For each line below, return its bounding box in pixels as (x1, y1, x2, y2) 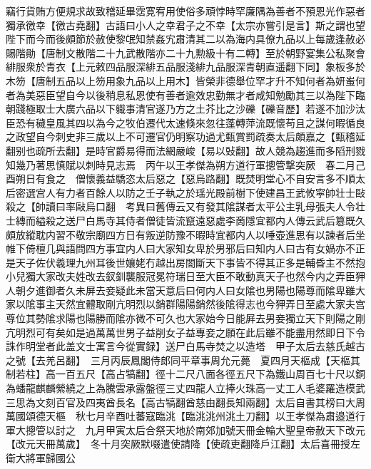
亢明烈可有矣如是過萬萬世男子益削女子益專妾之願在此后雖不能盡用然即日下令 (6, 324, 365, 339)
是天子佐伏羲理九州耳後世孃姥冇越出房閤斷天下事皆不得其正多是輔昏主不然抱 (6, 254, 365, 269)
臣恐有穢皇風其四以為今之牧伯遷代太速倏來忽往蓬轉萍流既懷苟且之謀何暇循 (6, 115, 355, 130)
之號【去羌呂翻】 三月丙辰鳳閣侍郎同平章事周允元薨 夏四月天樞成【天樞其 (6, 352, 360, 367)
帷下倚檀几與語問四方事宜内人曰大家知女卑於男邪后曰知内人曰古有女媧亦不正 (6, 241, 365, 256)
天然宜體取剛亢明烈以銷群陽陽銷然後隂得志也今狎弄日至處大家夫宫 (55, 297, 365, 311)
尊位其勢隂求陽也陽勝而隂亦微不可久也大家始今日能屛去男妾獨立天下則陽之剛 (6, 311, 365, 326)
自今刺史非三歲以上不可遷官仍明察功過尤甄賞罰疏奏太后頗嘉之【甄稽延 (35, 129, 365, 144)
